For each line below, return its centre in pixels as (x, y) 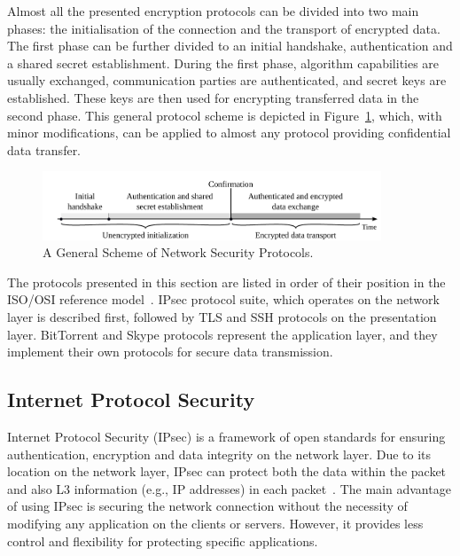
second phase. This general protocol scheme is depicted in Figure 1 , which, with (225, 115)
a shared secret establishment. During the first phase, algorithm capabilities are (223, 63)
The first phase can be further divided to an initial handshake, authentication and (230, 46)
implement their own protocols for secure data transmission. (170, 352)
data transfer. (44, 149)
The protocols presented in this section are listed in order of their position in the (226, 282)
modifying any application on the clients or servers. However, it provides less (215, 524)
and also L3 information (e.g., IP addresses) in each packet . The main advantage (229, 488)
